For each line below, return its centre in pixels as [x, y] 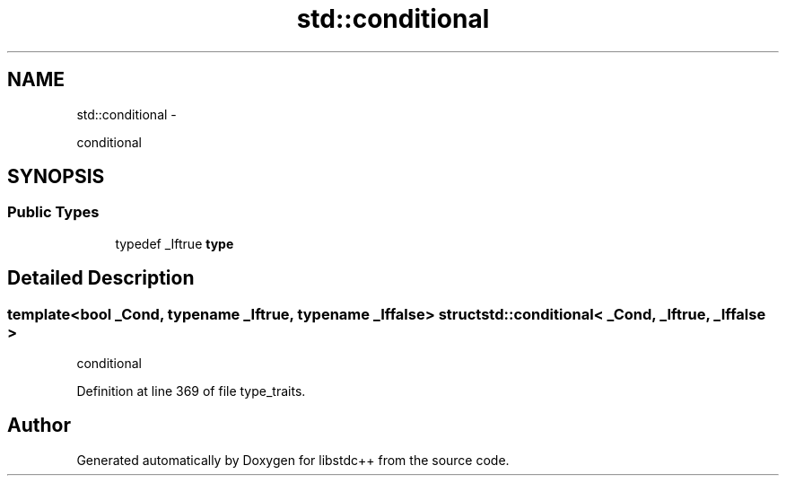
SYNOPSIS [56, 177]
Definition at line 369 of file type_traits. [191, 391]
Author [39, 426]
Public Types [53, 212]
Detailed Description [101, 278]
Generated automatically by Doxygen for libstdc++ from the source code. [293, 460]
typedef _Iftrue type [175, 243]
